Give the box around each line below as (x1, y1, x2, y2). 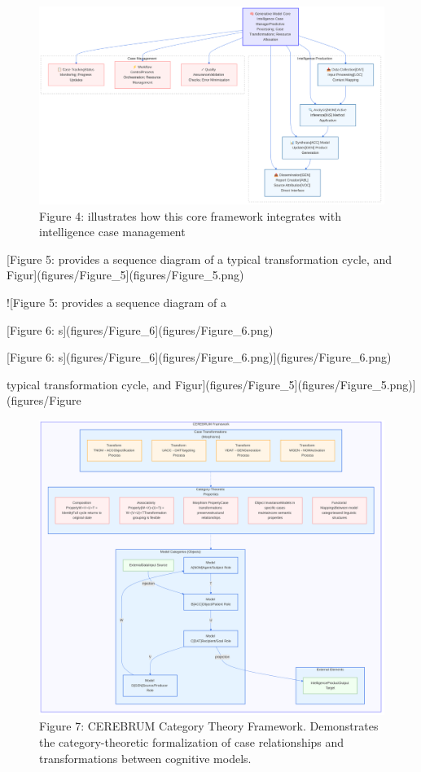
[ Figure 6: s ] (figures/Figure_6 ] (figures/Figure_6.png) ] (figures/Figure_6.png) (7, 349, 392, 366)
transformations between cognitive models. (39, 749, 252, 766)
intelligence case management (39, 223, 186, 240)
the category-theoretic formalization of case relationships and (39, 734, 344, 751)
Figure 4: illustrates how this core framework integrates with (39, 207, 341, 224)
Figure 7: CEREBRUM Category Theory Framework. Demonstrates (39, 717, 379, 735)
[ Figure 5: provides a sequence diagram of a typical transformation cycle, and (7, 250, 392, 267)
